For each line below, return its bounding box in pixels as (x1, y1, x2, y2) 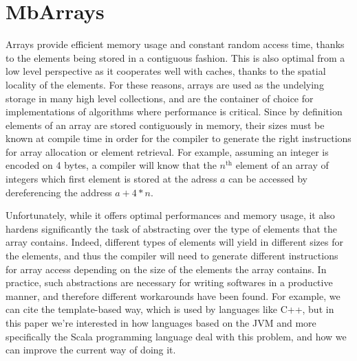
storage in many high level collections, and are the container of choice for (6, 91, 314, 105)
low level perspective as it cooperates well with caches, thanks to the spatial (6, 64, 326, 78)
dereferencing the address (6, 185, 112, 199)
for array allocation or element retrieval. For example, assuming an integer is (6, 144, 329, 159)
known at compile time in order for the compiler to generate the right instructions (6, 131, 351, 145)
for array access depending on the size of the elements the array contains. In (6, 261, 327, 276)
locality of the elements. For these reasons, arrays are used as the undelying (6, 77, 324, 91)
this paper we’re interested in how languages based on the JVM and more (6, 316, 316, 329)
